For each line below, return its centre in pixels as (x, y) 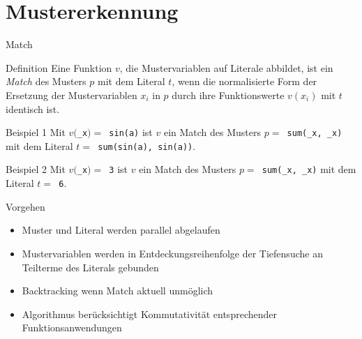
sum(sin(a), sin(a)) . (147, 145)
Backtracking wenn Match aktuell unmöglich (118, 291)
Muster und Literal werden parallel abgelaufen (121, 230)
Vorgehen (25, 206)
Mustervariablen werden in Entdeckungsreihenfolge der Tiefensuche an (172, 253)
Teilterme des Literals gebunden (90, 267)
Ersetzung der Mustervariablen (71, 95)
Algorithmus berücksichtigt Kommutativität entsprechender (149, 314)
